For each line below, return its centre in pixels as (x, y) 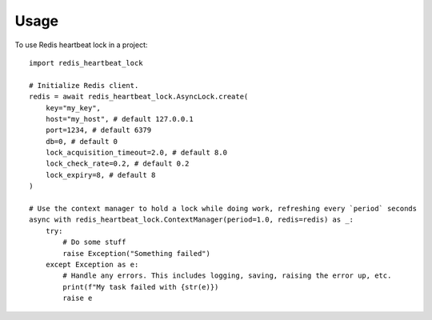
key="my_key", (73, 108)
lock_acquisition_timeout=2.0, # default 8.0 (136, 153)
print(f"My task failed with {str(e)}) (141, 287)
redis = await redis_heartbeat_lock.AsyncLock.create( (139, 97)
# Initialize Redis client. (84, 85)
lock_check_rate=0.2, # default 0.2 (117, 164)
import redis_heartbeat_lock (86, 63)
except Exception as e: (92, 264)
